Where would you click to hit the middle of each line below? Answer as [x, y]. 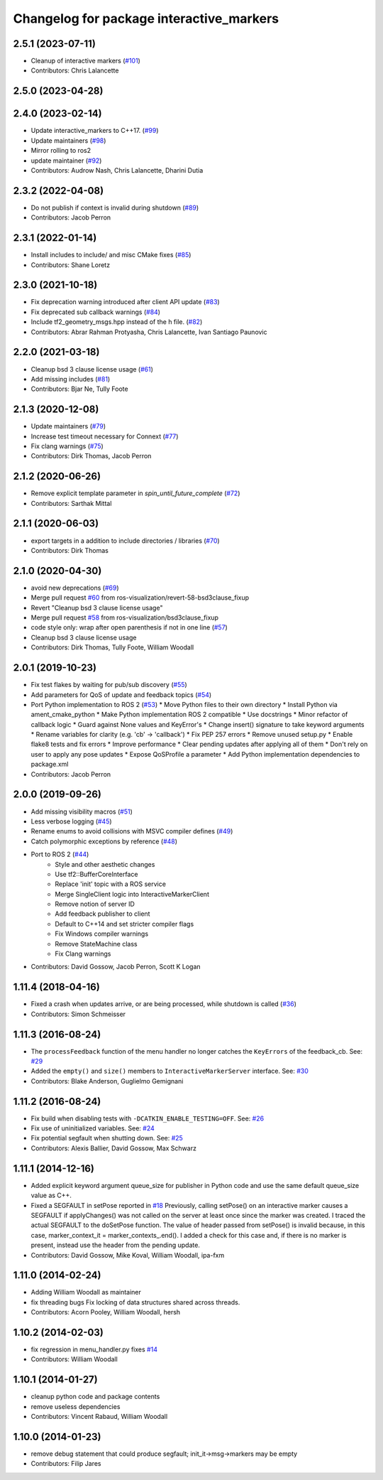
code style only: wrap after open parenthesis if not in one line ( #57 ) [129, 627]
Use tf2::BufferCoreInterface [96, 874]
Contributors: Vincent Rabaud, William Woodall [99, 1417]
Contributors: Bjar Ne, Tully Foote [79, 389]
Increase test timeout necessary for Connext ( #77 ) [105, 436]
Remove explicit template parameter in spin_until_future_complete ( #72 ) [135, 493]
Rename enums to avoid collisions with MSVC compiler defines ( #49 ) [132, 831]
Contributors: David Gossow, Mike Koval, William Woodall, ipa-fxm [128, 1255]
